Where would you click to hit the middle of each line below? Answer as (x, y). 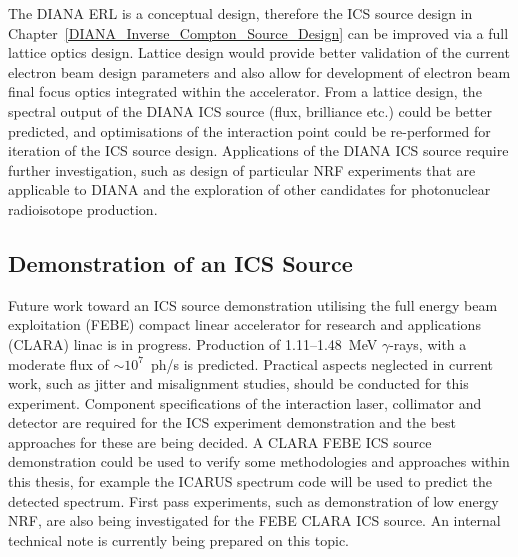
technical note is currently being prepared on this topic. (178, 539)
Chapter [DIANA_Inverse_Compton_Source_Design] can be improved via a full (258, 32)
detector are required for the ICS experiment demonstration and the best (232, 422)
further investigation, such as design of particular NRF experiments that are (242, 169)
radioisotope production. (83, 208)
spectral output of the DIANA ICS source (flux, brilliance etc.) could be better (250, 110)
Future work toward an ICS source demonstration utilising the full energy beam (253, 304)
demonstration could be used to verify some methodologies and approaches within (259, 461)
